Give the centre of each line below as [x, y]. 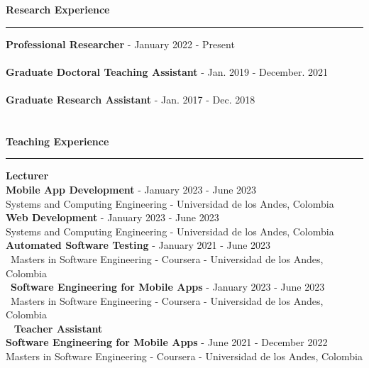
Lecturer [27, 175]
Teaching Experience [57, 141]
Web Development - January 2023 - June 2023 [112, 217]
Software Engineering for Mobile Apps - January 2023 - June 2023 [168, 287]
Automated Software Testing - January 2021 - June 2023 [138, 245]
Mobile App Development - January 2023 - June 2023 [131, 189]
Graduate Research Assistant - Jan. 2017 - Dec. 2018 [131, 99]
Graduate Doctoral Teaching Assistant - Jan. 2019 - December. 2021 [167, 71]
